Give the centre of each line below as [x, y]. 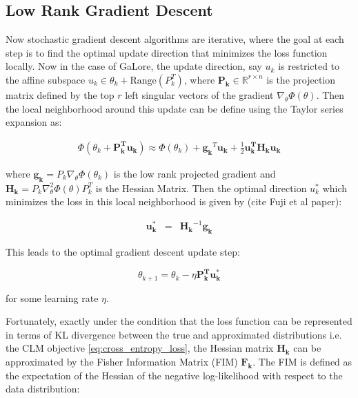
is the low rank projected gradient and [195, 173]
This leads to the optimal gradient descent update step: [123, 252]
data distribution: [43, 389]
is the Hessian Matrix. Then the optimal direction [201, 188]
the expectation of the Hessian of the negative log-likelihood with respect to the [174, 375]
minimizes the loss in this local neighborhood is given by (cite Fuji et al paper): [174, 201]
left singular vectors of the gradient [199, 94]
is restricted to [309, 66]
